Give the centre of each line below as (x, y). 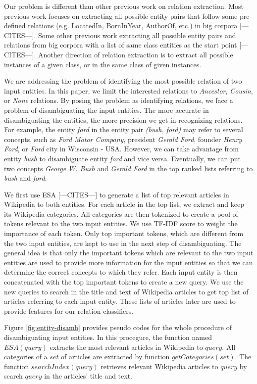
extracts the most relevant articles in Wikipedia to (126, 347)
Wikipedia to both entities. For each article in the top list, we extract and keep (124, 204)
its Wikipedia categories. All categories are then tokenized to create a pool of (121, 214)
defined (15, 25)
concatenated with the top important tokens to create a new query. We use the (124, 282)
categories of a (26, 357)
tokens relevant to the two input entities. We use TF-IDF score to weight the (121, 223)
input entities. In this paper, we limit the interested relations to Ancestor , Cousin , (128, 90)
